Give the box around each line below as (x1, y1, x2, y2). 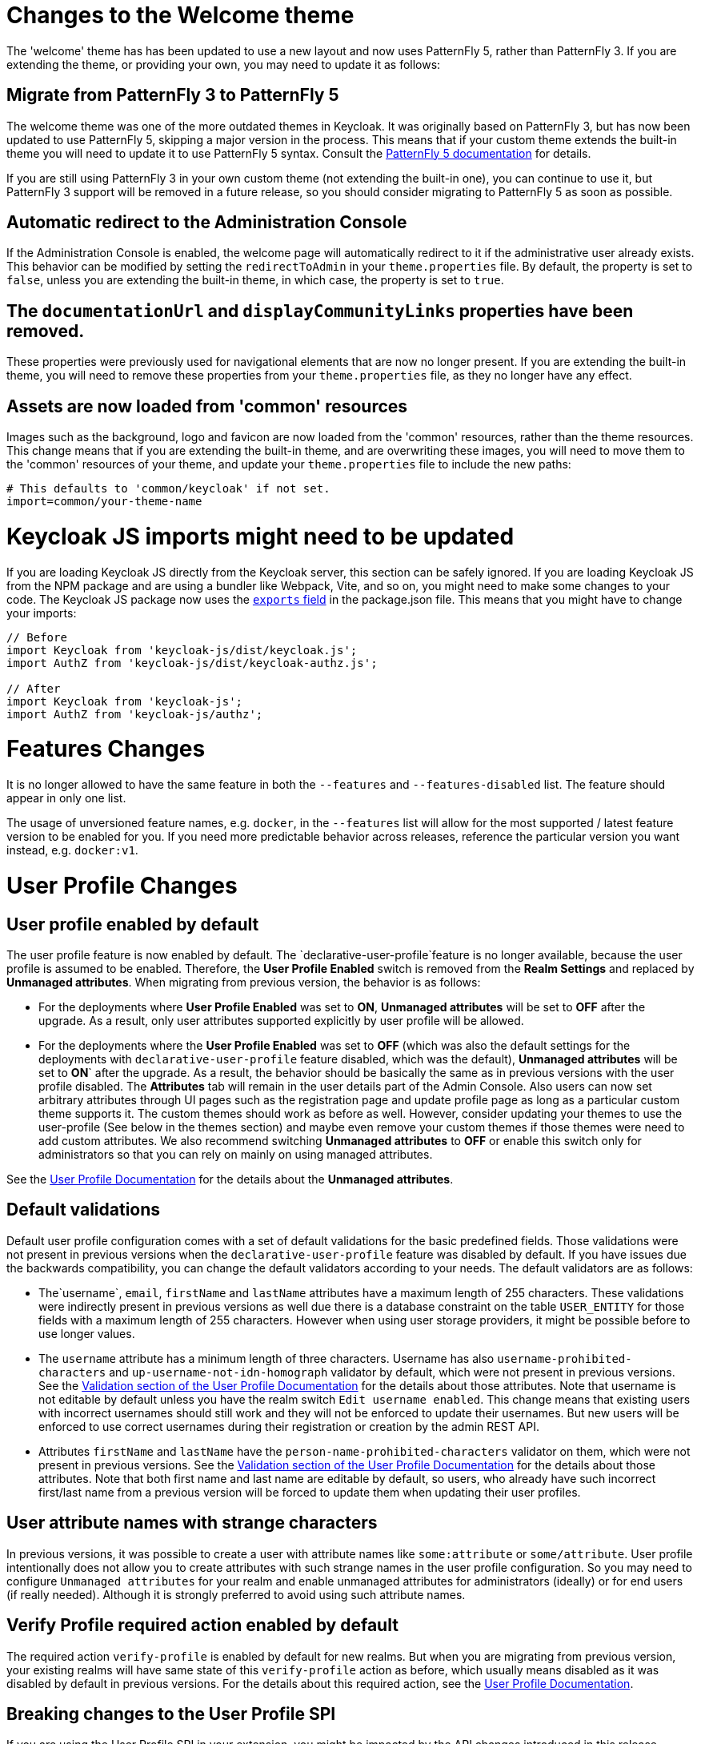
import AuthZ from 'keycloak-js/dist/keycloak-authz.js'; (6, 656, 378, 669)
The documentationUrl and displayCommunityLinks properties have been (6, 300, 634, 321)
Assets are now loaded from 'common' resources (6, 396, 408, 416)
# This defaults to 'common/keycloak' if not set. (6, 482, 330, 496)
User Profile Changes (6, 871, 238, 899)
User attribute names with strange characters (6, 1513, 378, 1533)
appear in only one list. (6, 791, 126, 806)
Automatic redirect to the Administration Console (6, 212, 407, 233)
